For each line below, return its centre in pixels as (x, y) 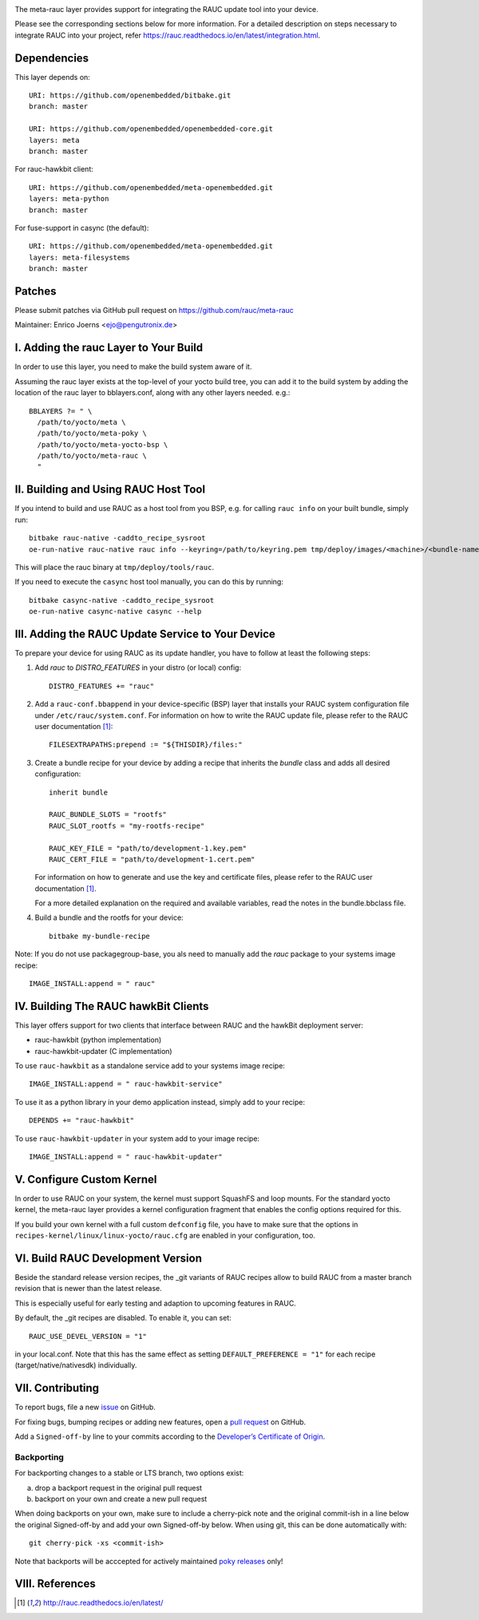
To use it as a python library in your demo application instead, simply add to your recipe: (160, 1102)
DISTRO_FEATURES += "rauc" (102, 686)
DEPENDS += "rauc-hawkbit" (82, 1121)
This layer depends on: (53, 77)
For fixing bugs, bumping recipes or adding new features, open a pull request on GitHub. (160, 1422)
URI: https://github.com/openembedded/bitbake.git (130, 95)
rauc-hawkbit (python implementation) (98, 1040)
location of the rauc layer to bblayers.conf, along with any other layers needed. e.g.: (152, 393)
